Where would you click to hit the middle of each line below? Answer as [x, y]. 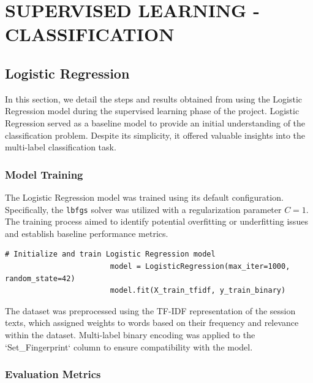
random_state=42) [40, 278]
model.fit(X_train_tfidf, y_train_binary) [198, 291]
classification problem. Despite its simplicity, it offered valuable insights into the [155, 135]
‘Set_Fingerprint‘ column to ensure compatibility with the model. [129, 346]
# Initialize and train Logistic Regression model [110, 254]
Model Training [44, 174]
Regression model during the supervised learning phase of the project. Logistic [152, 111]
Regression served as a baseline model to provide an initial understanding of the [155, 122]
